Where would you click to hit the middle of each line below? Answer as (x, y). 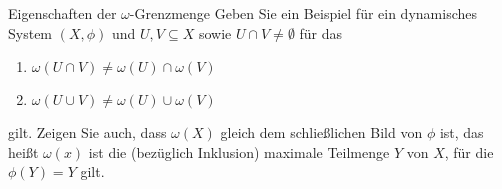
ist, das (461, 132)
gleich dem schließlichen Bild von (321, 132)
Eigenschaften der (62, 13)
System (30, 32)
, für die (469, 151)
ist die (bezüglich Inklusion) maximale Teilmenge (239, 151)
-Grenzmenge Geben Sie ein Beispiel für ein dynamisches (303, 13)
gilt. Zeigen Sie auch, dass (87, 132)
